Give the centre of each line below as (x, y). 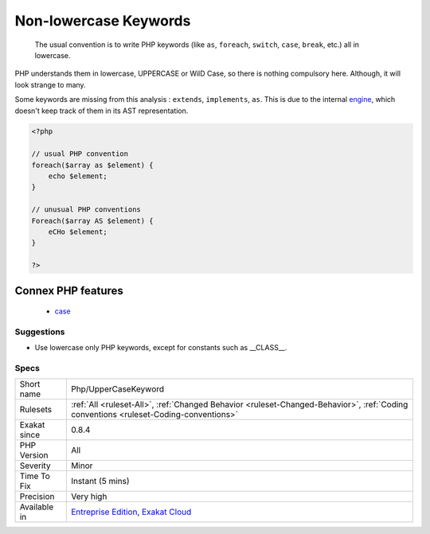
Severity (35, 466)
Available (37, 507)
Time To (35, 476)
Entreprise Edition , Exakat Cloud (131, 512)
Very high (89, 497)
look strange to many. (51, 84)
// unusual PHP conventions (86, 210)
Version (34, 455)
